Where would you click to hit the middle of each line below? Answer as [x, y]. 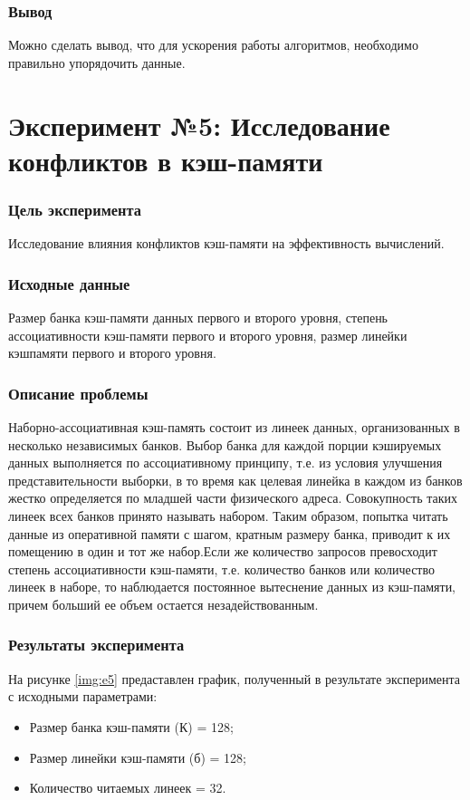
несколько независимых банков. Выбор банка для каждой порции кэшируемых [225, 444]
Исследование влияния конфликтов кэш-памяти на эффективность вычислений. [226, 243]
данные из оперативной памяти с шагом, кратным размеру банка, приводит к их [230, 533]
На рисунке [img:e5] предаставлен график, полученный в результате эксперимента [234, 678]
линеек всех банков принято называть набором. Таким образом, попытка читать [228, 515]
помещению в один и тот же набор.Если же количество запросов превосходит [223, 551]
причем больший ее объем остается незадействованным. [163, 604]
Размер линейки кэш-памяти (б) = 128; [138, 757]
